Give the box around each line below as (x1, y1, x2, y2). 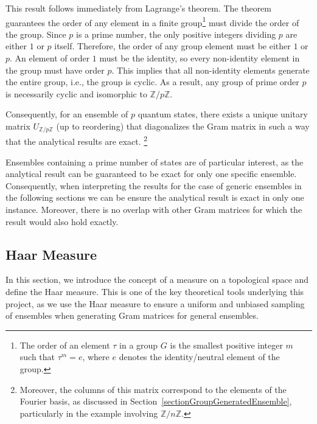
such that (19, 350, 55, 363)
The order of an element (19, 338, 110, 351)
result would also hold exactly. (5, 215, 119, 228)
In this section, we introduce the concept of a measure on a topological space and (5, 273, 309, 286)
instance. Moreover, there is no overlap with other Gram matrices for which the (5, 203, 302, 216)
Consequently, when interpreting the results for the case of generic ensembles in (5, 179, 302, 192)
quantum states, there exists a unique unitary (138, 108, 308, 120)
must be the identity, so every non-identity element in (99, 52, 300, 64)
